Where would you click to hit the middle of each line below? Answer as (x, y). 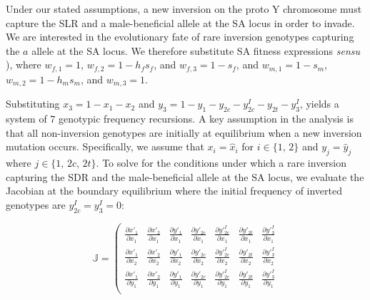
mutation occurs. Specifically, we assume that (105, 146)
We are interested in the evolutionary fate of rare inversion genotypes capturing (180, 37)
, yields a (319, 104)
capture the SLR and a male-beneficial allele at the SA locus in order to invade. (180, 22)
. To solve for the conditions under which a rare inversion (221, 163)
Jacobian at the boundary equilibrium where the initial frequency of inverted (174, 191)
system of (26, 119)
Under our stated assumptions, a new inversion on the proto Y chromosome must (184, 9)
